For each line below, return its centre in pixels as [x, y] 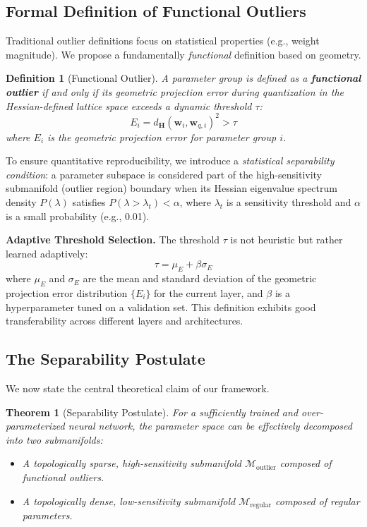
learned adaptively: [47, 253]
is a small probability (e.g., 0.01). [78, 216]
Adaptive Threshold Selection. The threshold [113, 240]
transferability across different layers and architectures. [125, 321]
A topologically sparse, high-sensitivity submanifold [132, 463]
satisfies [89, 202]
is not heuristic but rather [287, 240]
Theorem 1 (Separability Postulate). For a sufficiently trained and [152, 412]
